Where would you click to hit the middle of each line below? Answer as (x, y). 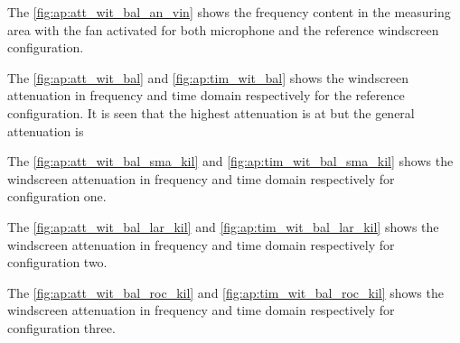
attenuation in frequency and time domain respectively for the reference (206, 95)
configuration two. (57, 262)
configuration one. (57, 196)
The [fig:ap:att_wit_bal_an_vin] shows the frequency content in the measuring (229, 12)
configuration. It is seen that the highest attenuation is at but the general (211, 112)
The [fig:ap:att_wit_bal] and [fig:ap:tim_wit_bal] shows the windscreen (208, 77)
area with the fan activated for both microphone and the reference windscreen (223, 29)
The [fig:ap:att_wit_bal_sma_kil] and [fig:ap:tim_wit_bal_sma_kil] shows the (230, 161)
